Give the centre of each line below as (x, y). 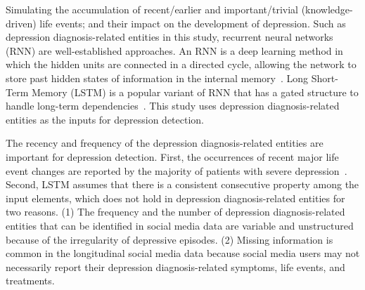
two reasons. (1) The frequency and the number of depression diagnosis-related (175, 212)
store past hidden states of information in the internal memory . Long (157, 78)
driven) (21, 23)
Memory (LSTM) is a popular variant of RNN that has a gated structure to (195, 92)
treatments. (30, 281)
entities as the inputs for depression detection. (105, 119)
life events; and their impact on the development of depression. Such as (193, 23)
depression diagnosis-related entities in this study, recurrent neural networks (169, 37)
